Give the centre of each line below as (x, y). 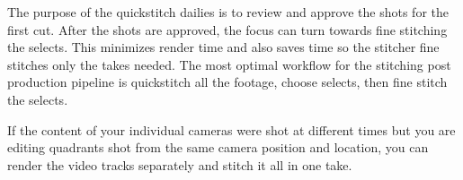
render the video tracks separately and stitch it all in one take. (180, 164)
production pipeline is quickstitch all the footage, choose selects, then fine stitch (227, 82)
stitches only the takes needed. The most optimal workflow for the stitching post (229, 64)
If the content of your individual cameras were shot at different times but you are (231, 129)
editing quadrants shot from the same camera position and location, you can (218, 147)
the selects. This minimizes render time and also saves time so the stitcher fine (223, 47)
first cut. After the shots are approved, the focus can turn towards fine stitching (227, 29)
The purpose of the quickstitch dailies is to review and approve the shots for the (228, 12)
